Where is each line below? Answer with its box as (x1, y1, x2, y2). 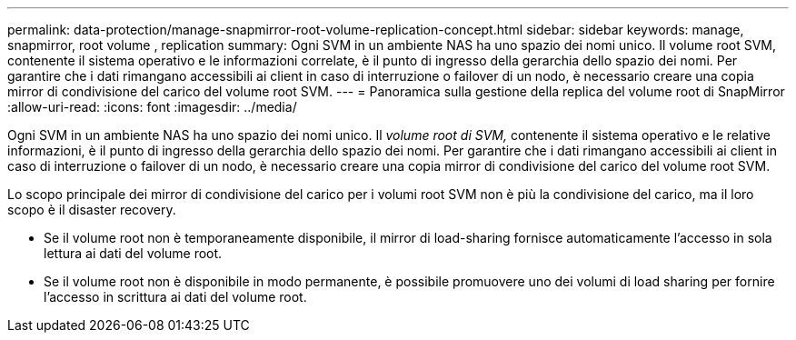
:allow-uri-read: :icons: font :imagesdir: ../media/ (7, 99, 297, 115)
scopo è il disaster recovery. (7, 202, 176, 217)
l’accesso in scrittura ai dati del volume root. (44, 289, 307, 305)
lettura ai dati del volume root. (44, 245, 223, 261)
